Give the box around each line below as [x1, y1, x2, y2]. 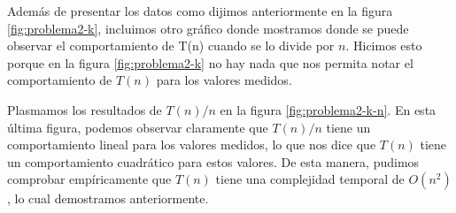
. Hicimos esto [345, 36, 422, 55]
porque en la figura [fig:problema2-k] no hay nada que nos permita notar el [7, 53, 413, 72]
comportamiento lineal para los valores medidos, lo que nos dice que [7, 135, 376, 154]
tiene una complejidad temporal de [215, 170, 405, 188]
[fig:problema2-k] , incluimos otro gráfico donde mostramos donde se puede [7, 19, 409, 37]
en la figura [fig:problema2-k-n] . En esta [220, 100, 437, 118]
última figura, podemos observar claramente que [7, 118, 268, 136]
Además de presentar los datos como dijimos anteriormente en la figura [7, 2, 393, 19]
